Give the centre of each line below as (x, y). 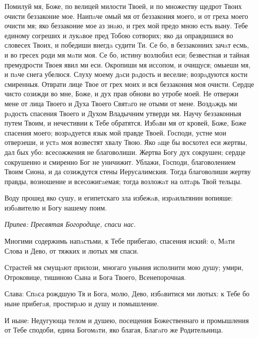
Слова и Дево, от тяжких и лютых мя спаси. (72, 250)
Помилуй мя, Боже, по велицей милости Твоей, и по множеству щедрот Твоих (123, 6)
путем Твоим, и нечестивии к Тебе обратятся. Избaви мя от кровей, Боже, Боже (126, 123)
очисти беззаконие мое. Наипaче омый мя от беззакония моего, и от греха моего (127, 16)
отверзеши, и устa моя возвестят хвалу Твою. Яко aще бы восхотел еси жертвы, (126, 142)
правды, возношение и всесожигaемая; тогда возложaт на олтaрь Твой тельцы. (123, 181)
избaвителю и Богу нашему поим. (56, 207)
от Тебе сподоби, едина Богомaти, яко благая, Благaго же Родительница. (114, 330)
